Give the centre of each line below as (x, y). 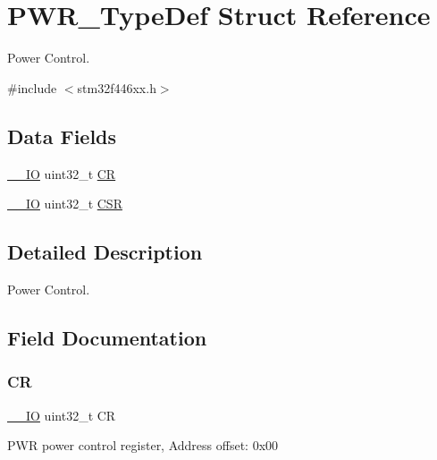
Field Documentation (107, 337)
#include (32, 87)
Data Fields (62, 136)
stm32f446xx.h (117, 87)
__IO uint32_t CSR (65, 204)
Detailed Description (105, 252)
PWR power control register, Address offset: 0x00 (143, 445)
